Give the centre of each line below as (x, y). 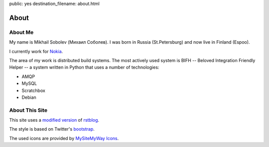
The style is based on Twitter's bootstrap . (52, 129)
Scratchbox (34, 90)
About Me (21, 32)
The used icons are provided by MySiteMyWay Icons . (64, 138)
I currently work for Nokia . (36, 51)
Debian (29, 97)
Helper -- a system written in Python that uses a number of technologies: (84, 68)
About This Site (28, 110)
